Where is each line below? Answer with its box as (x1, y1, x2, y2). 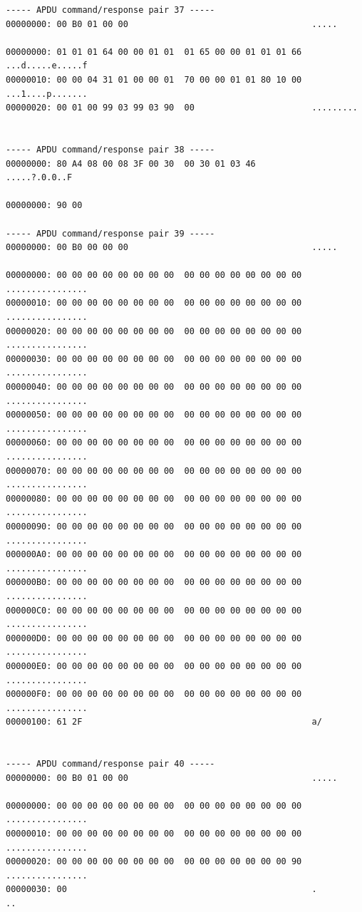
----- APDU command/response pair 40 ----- (6, 759, 215, 769)
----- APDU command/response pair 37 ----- (6, 5, 215, 15)
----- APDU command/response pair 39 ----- (6, 228, 215, 239)
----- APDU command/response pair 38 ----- (6, 144, 215, 155)
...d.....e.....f (6, 61, 88, 71)
